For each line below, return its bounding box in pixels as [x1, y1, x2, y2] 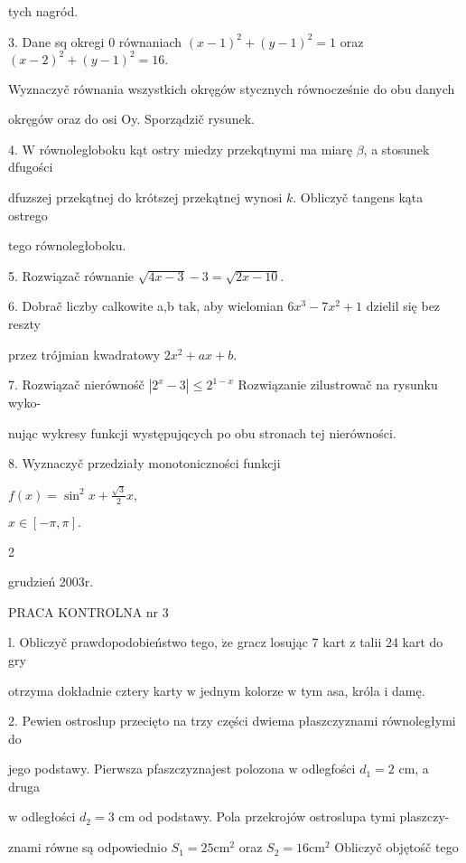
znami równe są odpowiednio [8, 838, 167, 857]
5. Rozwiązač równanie [8, 266, 135, 285]
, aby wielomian [196, 296, 284, 315]
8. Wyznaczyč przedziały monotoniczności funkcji [8, 454, 281, 473]
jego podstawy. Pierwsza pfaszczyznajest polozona [8, 759, 284, 778]
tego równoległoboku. [8, 236, 126, 255]
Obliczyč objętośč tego [334, 838, 459, 857]
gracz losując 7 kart [237, 633, 346, 652]
